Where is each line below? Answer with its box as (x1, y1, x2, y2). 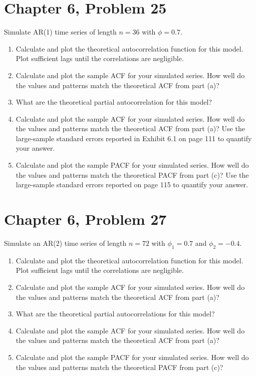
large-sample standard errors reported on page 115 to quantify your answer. (16, 179, 248, 190)
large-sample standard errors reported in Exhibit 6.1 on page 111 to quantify (16, 133, 252, 143)
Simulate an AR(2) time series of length (4, 237, 127, 248)
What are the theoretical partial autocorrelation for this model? (16, 97, 212, 107)
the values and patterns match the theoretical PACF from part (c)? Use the (16, 169, 249, 180)
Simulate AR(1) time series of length (4, 27, 117, 37)
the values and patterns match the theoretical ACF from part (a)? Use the (16, 123, 245, 134)
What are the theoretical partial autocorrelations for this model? (16, 308, 215, 319)
